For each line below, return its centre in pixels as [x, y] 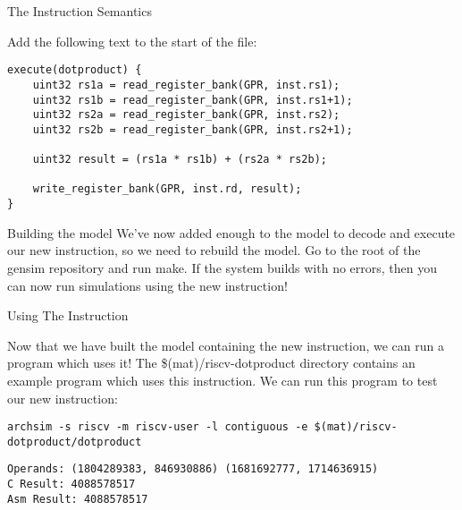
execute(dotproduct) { [75, 70]
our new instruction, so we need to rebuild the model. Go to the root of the [214, 250]
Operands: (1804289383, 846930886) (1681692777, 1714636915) [193, 469]
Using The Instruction [68, 315]
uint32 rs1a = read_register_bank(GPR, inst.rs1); [186, 85]
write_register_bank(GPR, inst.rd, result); [167, 189]
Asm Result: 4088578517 [78, 499]
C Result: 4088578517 [71, 484]
